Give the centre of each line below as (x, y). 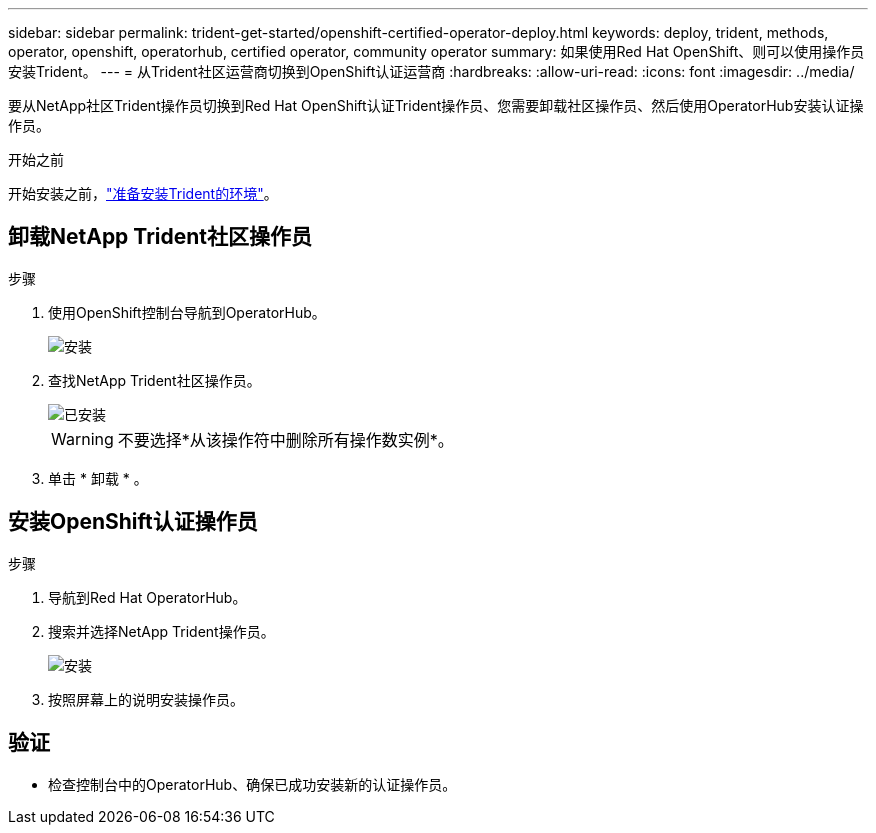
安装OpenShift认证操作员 (133, 522)
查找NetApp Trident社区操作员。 (154, 380)
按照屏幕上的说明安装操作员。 (146, 699)
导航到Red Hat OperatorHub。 (147, 597)
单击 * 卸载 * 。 (98, 478)
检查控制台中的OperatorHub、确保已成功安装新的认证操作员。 (252, 784)
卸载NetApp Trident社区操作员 (160, 237)
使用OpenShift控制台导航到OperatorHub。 (187, 312)
